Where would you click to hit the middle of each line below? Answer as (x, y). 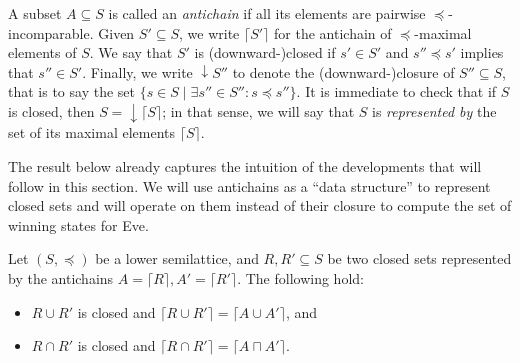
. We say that (131, 52)
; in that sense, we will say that (258, 110)
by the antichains (61, 278)
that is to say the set (71, 91)
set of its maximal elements (92, 132)
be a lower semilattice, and (177, 258)
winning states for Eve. (78, 224)
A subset (35, 13)
